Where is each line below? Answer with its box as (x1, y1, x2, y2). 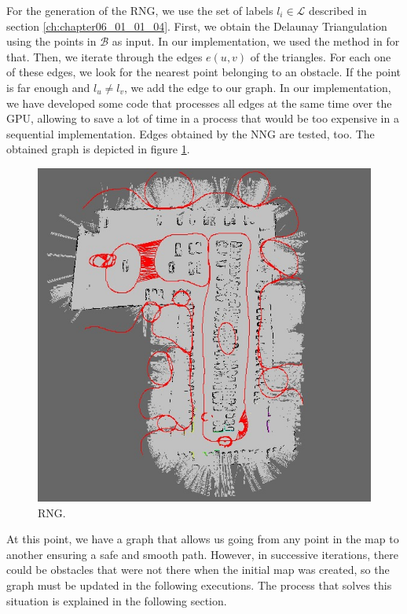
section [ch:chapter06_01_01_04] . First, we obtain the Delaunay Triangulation (6, 17, 387, 34)
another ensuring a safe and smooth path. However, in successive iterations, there (6, 546, 398, 562)
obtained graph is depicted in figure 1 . (6, 141, 190, 157)
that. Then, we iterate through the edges (6, 48, 203, 64)
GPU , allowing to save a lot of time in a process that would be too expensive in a (6, 110, 399, 127)
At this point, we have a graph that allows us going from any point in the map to (6, 531, 399, 547)
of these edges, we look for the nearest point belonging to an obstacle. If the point (6, 64, 401, 80)
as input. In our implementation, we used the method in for (112, 33, 400, 50)
